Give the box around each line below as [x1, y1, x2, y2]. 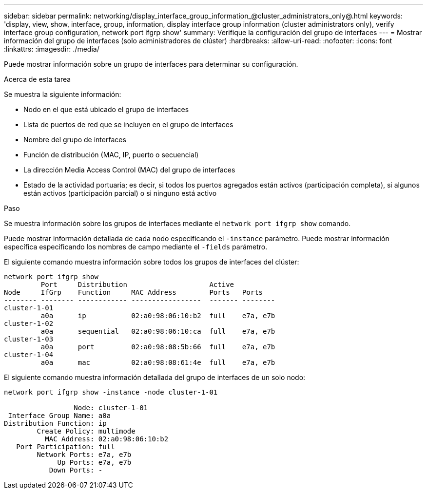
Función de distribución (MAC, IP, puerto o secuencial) [23, 151, 199, 159]
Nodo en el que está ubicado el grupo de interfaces [23, 105, 189, 114]
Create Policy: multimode [37, 427, 136, 435]
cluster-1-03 [4, 335, 54, 343]
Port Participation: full [16, 443, 115, 451]
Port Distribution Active [40, 281, 234, 288]
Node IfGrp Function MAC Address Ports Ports [4, 288, 263, 296]
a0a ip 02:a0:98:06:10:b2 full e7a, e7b [40, 312, 275, 320]
